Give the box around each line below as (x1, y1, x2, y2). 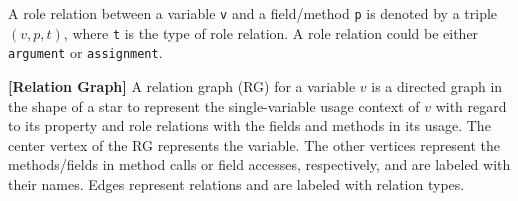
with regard (435, 95, 507, 116)
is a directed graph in (371, 75, 503, 96)
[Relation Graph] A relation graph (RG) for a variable (8, 75, 356, 96)
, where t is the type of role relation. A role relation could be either (63, 22, 479, 43)
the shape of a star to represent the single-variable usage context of (8, 95, 420, 116)
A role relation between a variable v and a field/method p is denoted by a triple (8, 3, 498, 23)
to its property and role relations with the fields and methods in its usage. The (8, 115, 491, 136)
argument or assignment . (8, 42, 163, 63)
